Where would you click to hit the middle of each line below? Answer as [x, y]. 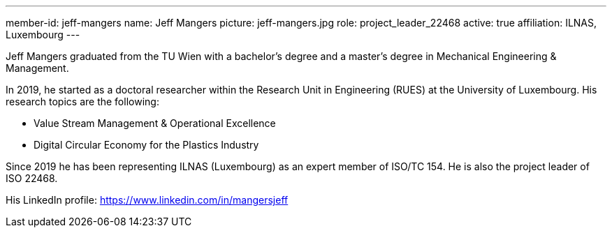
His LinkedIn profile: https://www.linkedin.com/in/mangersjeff [147, 200]
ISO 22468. [32, 178]
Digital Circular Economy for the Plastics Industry [146, 145]
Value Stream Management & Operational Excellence [155, 123]
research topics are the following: [82, 102]
